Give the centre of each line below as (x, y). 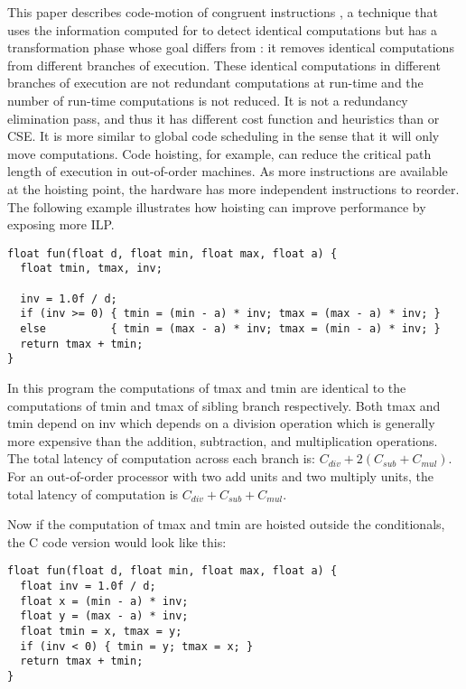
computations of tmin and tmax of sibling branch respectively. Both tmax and (224, 405)
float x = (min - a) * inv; (104, 601)
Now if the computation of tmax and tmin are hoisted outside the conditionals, (226, 524)
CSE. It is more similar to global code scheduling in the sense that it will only (224, 136)
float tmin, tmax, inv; (91, 269)
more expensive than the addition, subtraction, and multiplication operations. (223, 440)
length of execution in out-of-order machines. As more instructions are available (228, 171)
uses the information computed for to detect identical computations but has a (222, 29)
